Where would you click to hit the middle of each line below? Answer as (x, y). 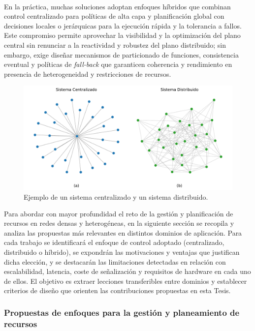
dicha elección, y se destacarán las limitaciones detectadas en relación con (115, 261)
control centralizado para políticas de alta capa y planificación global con (114, 16)
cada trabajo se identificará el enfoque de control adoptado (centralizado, (114, 242)
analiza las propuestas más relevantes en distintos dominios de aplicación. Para (123, 232)
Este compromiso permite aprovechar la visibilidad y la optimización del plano (122, 35)
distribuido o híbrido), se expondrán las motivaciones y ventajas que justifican (122, 252)
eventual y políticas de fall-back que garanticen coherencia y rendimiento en (118, 64)
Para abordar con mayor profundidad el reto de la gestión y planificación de (119, 213)
